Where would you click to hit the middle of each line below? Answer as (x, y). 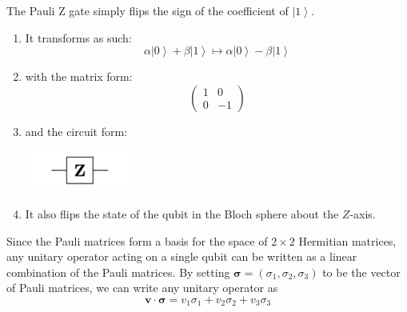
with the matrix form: (79, 76)
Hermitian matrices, (347, 240)
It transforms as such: (78, 37)
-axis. (363, 213)
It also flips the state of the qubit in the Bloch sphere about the (182, 213)
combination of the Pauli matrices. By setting (118, 272)
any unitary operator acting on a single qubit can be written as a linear (182, 256)
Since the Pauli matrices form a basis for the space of (137, 240)
